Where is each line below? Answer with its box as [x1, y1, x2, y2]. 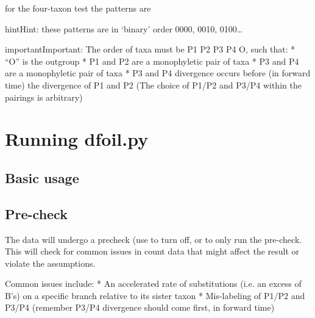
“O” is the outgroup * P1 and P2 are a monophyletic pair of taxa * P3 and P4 [5, 54, 299, 67]
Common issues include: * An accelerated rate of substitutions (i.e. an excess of [5, 277, 302, 290]
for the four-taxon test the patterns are [5, 2, 151, 14]
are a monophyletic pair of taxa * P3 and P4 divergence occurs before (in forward [5, 67, 311, 79]
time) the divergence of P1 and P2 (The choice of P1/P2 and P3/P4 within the [5, 78, 302, 91]
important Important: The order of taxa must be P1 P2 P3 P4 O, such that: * [5, 43, 296, 56]
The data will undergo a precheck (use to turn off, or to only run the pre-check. [5, 233, 302, 245]
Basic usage [5, 168, 79, 187]
